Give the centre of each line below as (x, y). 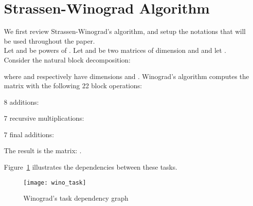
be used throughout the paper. (49, 40)
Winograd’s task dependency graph (76, 198)
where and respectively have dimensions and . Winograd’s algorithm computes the (126, 76)
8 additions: (21, 102)
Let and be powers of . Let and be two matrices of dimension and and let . (115, 50)
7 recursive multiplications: (44, 118)
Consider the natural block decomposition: (67, 59)
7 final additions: (29, 134)
